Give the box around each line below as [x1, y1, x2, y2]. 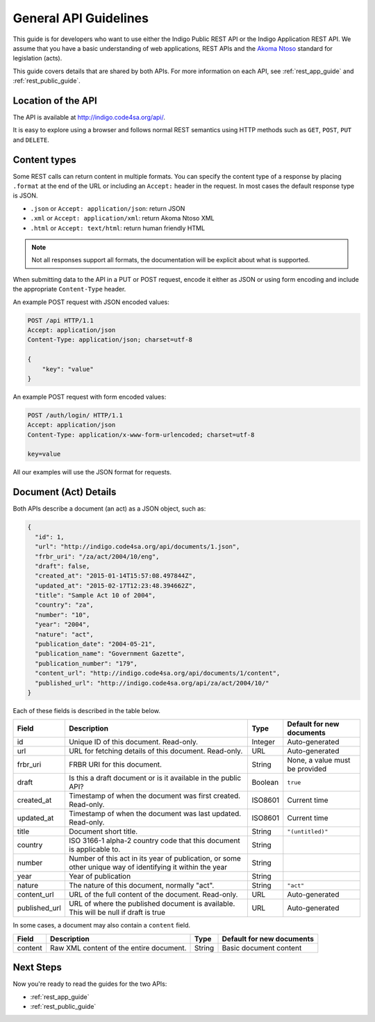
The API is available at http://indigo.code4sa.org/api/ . [12, 113, 166, 122]
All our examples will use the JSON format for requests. [12, 468, 172, 477]
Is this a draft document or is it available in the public [68, 773, 242, 783]
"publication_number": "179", [35, 660, 138, 667]
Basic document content [222, 943, 302, 952]
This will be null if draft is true [68, 908, 166, 918]
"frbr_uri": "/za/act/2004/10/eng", [35, 552, 160, 560]
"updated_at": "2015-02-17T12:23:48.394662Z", [35, 582, 197, 589]
